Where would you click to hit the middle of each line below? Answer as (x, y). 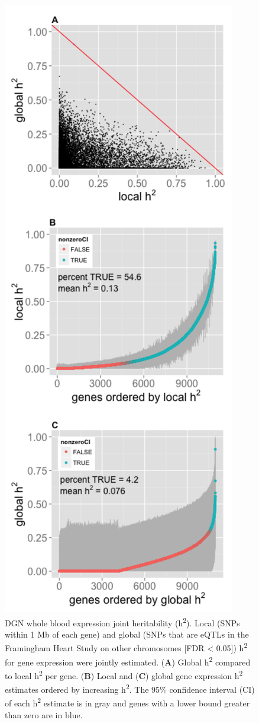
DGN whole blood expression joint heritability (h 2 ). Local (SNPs (122, 622)
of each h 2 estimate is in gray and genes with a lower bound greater (127, 702)
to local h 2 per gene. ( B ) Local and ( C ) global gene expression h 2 (124, 674)
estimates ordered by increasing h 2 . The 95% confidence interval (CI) (130, 688)
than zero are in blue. (44, 714)
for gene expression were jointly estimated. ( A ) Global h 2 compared (128, 661)
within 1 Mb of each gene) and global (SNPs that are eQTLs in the (127, 634)
